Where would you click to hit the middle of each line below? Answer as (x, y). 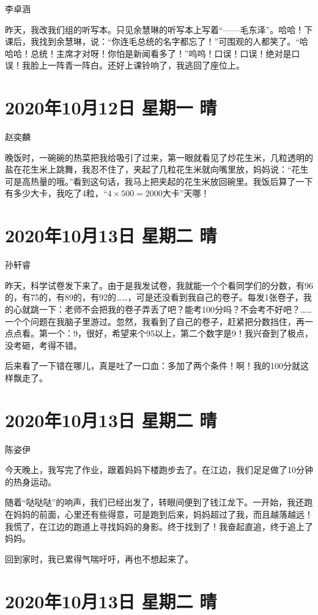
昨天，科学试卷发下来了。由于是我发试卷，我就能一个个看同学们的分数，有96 (159, 285)
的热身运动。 (31, 481)
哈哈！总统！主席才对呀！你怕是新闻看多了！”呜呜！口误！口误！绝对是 (148, 53)
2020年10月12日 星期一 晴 (111, 107)
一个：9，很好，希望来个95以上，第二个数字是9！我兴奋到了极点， (180, 333)
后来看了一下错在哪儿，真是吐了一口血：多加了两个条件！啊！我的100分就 (153, 366)
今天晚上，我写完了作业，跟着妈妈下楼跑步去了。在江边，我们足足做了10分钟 (159, 470)
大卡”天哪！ (186, 193)
